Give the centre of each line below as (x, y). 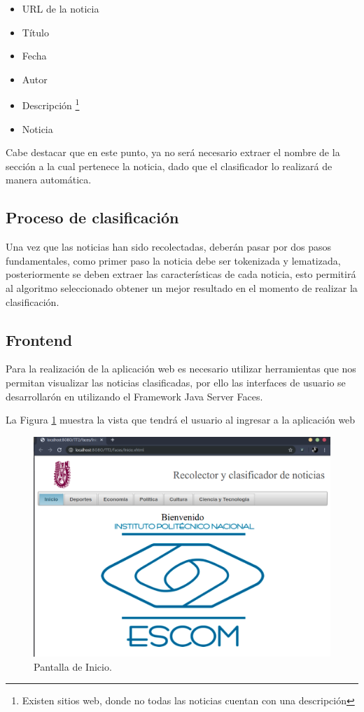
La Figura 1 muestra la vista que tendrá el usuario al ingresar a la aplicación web (181, 420)
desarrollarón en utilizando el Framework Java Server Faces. (134, 396)
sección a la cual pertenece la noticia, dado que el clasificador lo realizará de (169, 166)
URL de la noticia (61, 8)
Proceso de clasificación (92, 217)
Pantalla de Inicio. (73, 666)
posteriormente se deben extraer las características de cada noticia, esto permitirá (181, 274)
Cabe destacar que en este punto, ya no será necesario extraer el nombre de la (173, 152)
